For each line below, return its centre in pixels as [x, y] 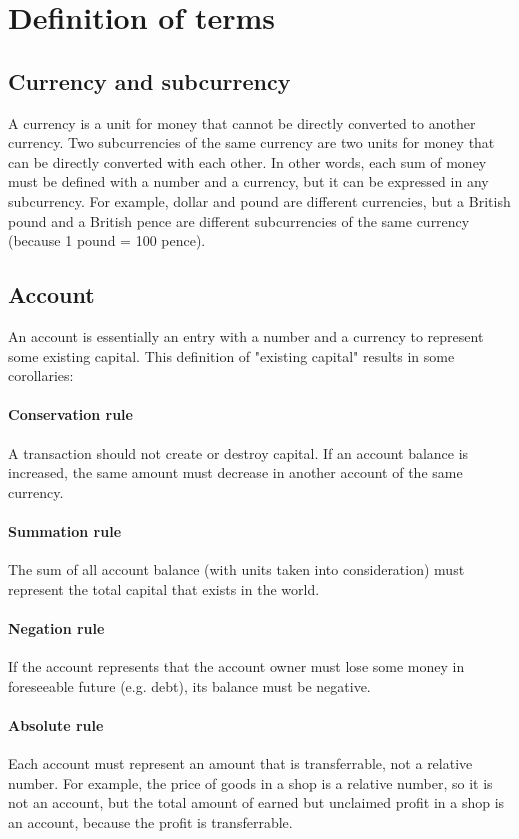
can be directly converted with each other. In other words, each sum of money [247, 161]
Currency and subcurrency [149, 80]
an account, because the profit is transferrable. [150, 821]
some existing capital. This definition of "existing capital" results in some [231, 355]
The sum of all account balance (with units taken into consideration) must [236, 569]
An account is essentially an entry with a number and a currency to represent [246, 335]
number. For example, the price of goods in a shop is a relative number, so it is [250, 782]
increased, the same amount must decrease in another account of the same [235, 472]
